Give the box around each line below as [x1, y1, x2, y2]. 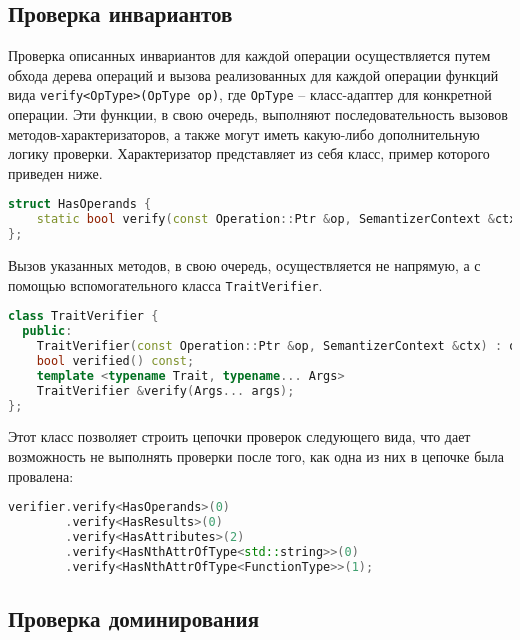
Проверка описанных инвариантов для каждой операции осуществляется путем [8, 45, 491, 66]
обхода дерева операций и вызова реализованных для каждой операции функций [8, 64, 499, 85]
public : [22, 324, 73, 339]
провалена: [8, 465, 74, 486]
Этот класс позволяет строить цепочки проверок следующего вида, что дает [8, 426, 471, 447]
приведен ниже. [8, 162, 103, 183]
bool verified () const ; [36, 353, 195, 368]
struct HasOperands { [8, 197, 152, 212]
